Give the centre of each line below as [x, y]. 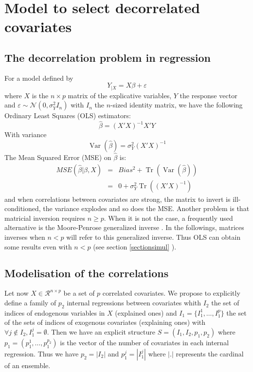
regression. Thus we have [42, 354]
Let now [17, 293]
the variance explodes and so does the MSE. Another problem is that [146, 208]
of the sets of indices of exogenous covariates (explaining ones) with [105, 322]
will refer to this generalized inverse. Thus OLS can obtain [154, 237]
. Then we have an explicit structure [101, 332]
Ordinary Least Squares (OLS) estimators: [68, 115]
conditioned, [23, 208]
